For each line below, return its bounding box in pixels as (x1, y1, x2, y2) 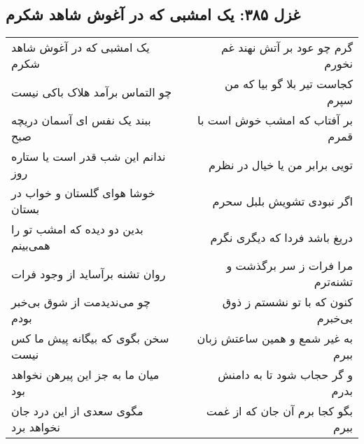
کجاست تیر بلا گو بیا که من (225, 76, 353, 92)
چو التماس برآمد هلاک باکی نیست (11, 83, 172, 100)
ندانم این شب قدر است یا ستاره (11, 148, 166, 165)
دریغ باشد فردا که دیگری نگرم (210, 229, 353, 245)
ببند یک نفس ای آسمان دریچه (11, 112, 151, 129)
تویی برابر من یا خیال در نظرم (209, 156, 353, 173)
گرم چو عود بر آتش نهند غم (220, 39, 353, 56)
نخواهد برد (11, 419, 61, 436)
